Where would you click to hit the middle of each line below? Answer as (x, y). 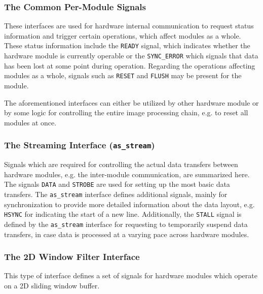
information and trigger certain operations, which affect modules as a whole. (123, 35)
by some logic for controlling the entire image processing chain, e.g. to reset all (126, 112)
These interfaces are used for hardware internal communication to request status (129, 26)
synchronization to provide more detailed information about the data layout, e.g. (129, 204)
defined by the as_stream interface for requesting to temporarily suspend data (126, 224)
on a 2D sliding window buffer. (52, 285)
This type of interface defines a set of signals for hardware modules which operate (131, 275)
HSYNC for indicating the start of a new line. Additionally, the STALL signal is (123, 214)
